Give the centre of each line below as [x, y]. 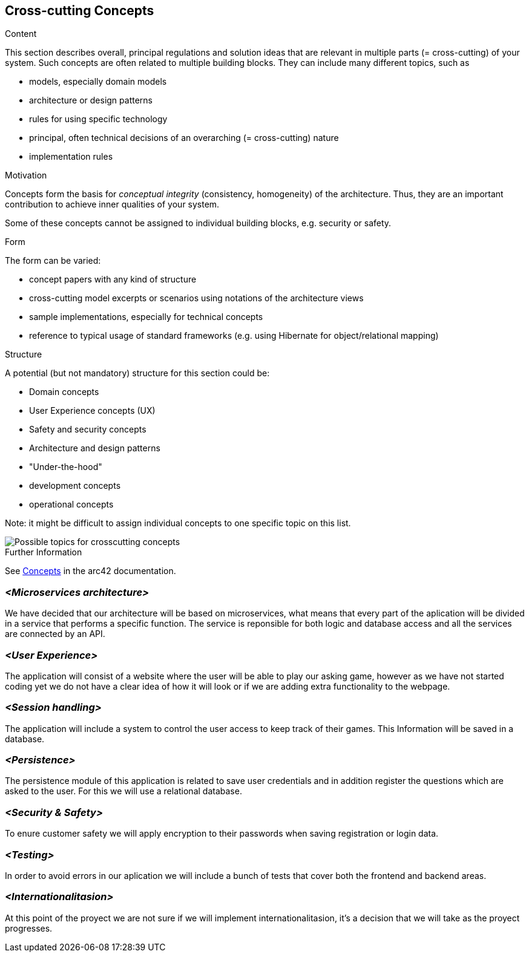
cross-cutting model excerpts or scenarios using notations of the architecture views [196, 298]
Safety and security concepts [88, 430]
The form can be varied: [53, 261]
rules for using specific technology [98, 119]
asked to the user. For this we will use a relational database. [123, 791]
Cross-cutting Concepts [80, 11]
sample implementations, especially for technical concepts [146, 317]
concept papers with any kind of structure [113, 279]
